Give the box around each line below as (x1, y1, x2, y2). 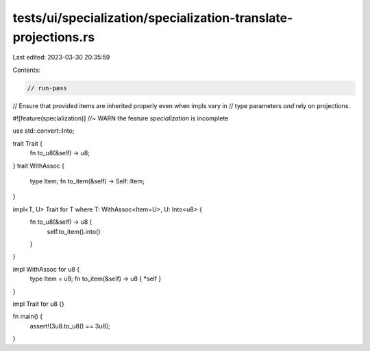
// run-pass (27, 84, 68, 92)
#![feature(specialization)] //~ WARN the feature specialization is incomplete (12, 114, 229, 122)
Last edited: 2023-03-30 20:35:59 (12, 53, 110, 62)
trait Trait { (12, 139, 42, 147)
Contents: (12, 66, 40, 74)
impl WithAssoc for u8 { (12, 265, 80, 273)
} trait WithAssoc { (12, 161, 65, 170)
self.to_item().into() (47, 227, 101, 235)
